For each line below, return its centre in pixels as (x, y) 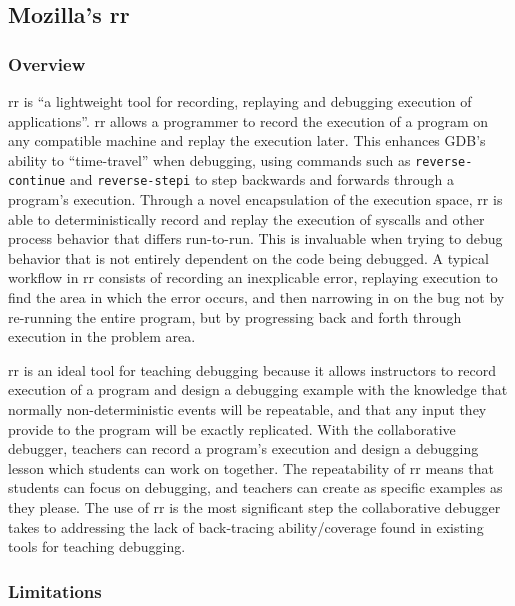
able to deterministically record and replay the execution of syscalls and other (246, 218)
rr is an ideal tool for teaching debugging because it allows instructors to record (252, 369)
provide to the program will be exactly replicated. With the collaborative (232, 428)
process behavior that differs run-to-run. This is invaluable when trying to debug (255, 238)
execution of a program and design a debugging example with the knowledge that (258, 389)
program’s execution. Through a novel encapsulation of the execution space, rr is (255, 199)
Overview (47, 63)
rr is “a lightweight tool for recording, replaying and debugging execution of (240, 101)
